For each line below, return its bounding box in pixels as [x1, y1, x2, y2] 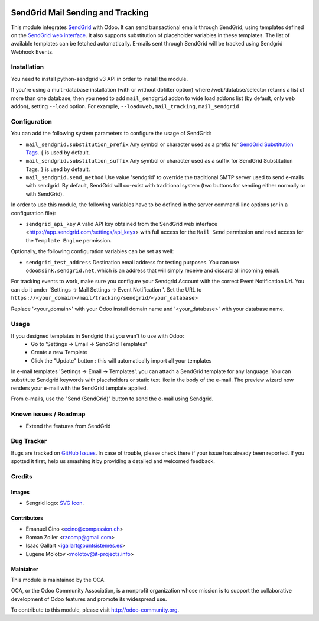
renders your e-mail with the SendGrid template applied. [11, 384, 148, 392]
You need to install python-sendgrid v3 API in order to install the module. [11, 75, 188, 82]
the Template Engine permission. [25, 237, 112, 244]
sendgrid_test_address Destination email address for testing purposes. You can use [25, 258, 239, 266]
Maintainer [11, 565, 38, 573]
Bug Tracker [11, 437, 47, 445]
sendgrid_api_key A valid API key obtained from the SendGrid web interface [25, 221, 218, 228]
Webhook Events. [11, 48, 54, 56]
